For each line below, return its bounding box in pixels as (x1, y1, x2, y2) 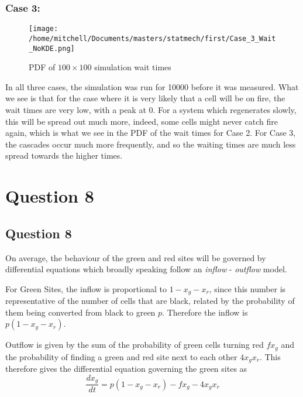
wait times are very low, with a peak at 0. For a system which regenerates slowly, (5, 103, 297, 115)
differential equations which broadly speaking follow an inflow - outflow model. (5, 263, 287, 275)
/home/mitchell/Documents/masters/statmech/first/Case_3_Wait (29, 34, 276, 43)
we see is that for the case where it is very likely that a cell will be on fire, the (5, 92, 285, 104)
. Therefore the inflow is (162, 306, 248, 318)
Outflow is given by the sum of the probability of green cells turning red (5, 338, 264, 351)
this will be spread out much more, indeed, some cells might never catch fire (5, 115, 278, 127)
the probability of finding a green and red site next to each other (5, 350, 237, 362)
